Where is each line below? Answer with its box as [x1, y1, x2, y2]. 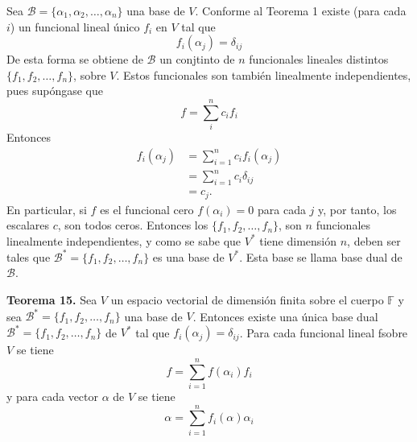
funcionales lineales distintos [249, 51, 389, 68]
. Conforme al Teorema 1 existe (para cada [195, 2, 407, 19]
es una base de [152, 248, 225, 265]
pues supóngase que [6, 82, 104, 99]
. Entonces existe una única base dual [192, 308, 378, 324]
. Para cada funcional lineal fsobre [239, 324, 408, 341]
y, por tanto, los [318, 200, 397, 217]
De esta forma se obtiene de [6, 51, 143, 68]
